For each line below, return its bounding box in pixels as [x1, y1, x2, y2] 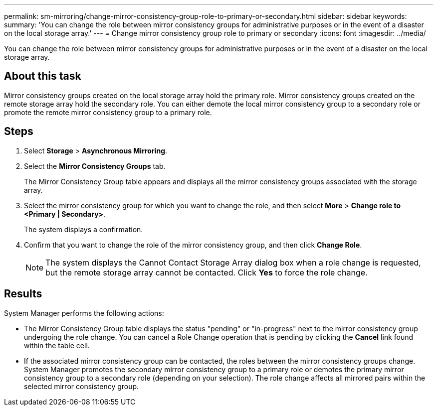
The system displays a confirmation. [24, 225, 143, 234]
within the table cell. [24, 341, 90, 350]
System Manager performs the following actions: [4, 308, 164, 317]
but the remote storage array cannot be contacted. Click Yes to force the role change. [45, 267, 368, 277]
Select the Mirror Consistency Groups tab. [24, 161, 166, 170]
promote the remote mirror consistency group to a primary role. [4, 108, 212, 117]
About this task [4, 70, 81, 83]
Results [4, 287, 42, 300]
